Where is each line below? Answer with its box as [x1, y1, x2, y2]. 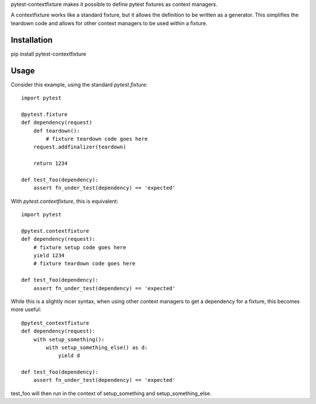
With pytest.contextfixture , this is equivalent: [11, 198, 119, 205]
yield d [58, 353, 80, 359]
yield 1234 [33, 252, 65, 259]
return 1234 [33, 160, 68, 167]
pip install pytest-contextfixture [11, 50, 87, 57]
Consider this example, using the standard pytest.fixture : [11, 81, 148, 88]
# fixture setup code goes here [33, 244, 126, 251]
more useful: [11, 306, 42, 313]
